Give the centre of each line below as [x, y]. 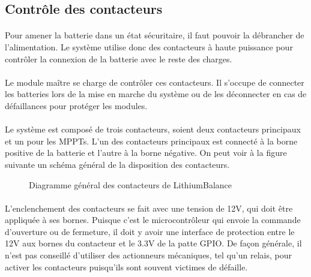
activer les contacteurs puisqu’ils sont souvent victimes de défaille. [126, 267]
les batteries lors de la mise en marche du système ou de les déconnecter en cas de [156, 94]
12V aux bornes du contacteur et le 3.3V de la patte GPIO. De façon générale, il [153, 243]
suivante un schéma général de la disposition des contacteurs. [117, 164]
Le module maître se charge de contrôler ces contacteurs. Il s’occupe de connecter [155, 82]
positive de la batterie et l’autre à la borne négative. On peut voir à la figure [146, 153]
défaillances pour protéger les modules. [76, 105]
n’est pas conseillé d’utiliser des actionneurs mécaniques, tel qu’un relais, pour [148, 255]
